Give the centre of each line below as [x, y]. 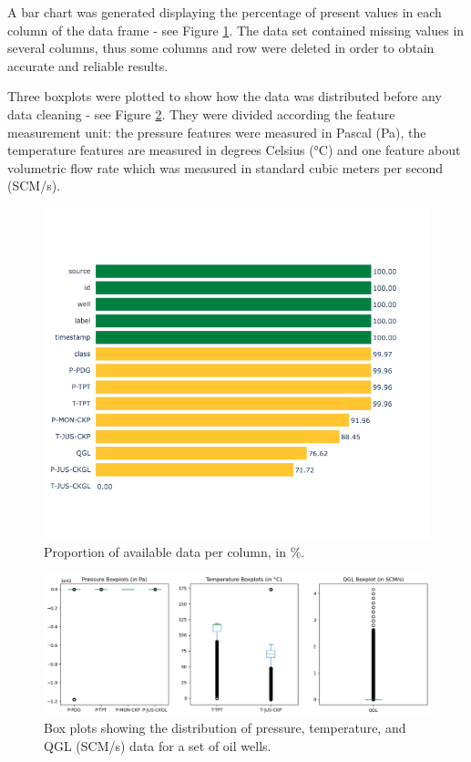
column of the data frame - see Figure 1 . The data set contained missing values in [236, 30]
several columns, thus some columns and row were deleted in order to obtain [221, 48]
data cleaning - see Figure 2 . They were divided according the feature [201, 113]
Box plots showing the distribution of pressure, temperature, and [225, 728]
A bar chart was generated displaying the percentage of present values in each [225, 12]
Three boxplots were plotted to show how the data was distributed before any [225, 96]
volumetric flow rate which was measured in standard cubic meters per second [225, 167]
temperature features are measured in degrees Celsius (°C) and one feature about [234, 150]
